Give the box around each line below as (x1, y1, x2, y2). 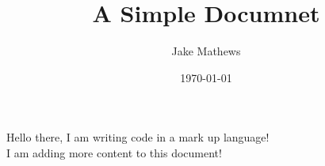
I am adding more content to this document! (6, 144, 222, 160)
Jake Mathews (171, 43, 241, 59)
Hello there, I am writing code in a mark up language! (6, 129, 270, 145)
